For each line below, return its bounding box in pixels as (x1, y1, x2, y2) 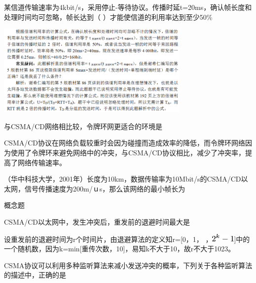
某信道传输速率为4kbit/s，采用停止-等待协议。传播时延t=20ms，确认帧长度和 (4, 2, 252, 12)
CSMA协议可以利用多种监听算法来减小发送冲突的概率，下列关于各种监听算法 (4, 260, 253, 270)
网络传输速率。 (17, 157, 66, 167)
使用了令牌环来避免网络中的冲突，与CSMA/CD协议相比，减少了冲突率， (10, 147, 246, 157)
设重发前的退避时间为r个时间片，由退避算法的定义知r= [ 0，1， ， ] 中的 (4, 234, 250, 244)
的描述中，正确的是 (4, 270, 66, 280)
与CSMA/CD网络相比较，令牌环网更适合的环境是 (4, 121, 163, 131)
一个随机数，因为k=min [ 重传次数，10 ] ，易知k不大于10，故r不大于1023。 (4, 243, 235, 254)
